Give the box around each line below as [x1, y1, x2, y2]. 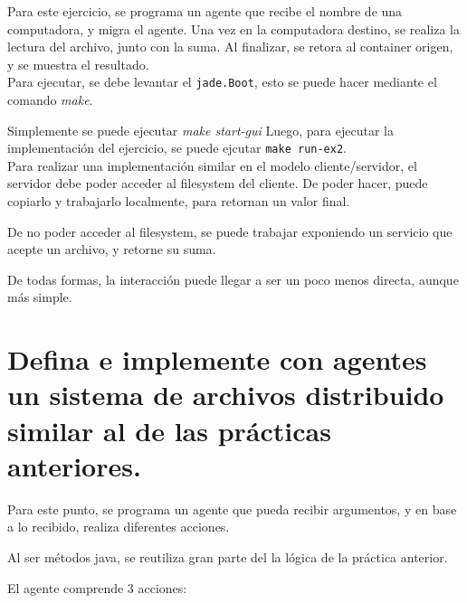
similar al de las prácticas [7, 411, 331, 448]
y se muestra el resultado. [7, 54, 149, 73]
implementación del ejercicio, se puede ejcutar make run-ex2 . [7, 138, 347, 157]
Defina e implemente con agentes [7, 341, 427, 378]
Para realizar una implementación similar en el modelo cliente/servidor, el [7, 155, 417, 174]
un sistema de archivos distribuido [7, 376, 444, 413]
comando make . [7, 90, 93, 109]
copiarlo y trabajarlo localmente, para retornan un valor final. [7, 192, 350, 211]
